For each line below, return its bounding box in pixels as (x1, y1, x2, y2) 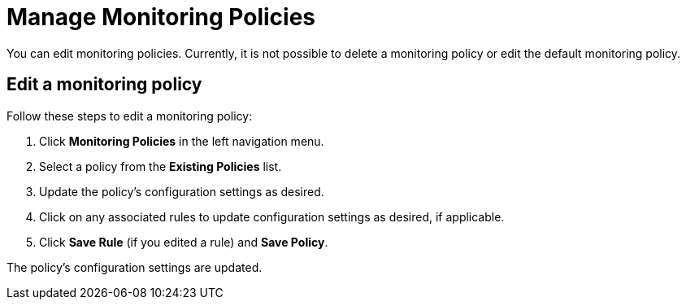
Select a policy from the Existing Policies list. (39, 159, 282, 173)
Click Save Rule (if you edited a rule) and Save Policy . (39, 234, 328, 249)
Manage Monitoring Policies (7, 3, 316, 31)
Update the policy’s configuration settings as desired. (39, 184, 324, 199)
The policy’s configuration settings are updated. (7, 260, 263, 274)
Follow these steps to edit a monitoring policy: (7, 108, 253, 123)
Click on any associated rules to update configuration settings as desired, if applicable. (39, 209, 505, 224)
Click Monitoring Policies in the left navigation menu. (39, 133, 324, 148)
